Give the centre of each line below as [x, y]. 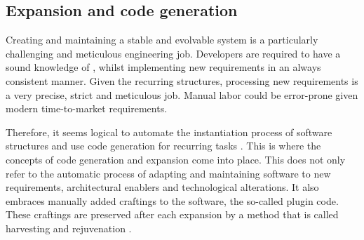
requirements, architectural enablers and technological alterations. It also [162, 187]
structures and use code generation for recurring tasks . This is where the [163, 146]
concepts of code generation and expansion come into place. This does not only [176, 159]
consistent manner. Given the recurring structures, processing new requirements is [182, 80]
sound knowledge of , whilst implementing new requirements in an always [163, 67]
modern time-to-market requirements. [87, 108]
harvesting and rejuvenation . [69, 228]
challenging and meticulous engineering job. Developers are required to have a [173, 53]
